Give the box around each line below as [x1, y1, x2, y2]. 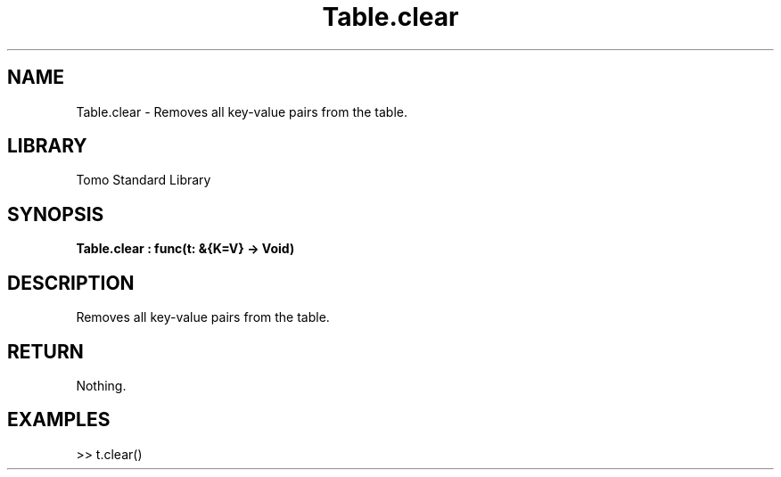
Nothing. [76, 377, 127, 393]
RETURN [7, 340, 84, 363]
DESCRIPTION [7, 271, 135, 294]
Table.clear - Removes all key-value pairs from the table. [76, 103, 408, 119]
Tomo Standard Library [76, 172, 211, 188]
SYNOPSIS [7, 202, 104, 226]
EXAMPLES [7, 408, 111, 432]
